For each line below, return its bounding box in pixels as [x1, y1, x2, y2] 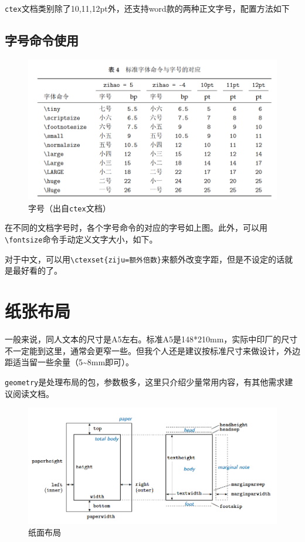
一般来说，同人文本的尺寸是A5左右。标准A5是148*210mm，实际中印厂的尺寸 [5, 333, 298, 345]
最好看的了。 [12, 264, 62, 277]
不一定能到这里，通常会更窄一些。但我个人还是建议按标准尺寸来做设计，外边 [5, 344, 300, 356]
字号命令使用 [5, 31, 79, 49]
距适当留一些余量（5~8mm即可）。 [5, 356, 134, 368]
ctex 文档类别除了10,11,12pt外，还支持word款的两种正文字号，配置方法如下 [5, 2, 290, 14]
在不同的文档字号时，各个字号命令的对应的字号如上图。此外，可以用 [5, 221, 267, 234]
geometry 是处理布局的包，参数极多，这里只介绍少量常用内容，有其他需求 [5, 375, 285, 388]
